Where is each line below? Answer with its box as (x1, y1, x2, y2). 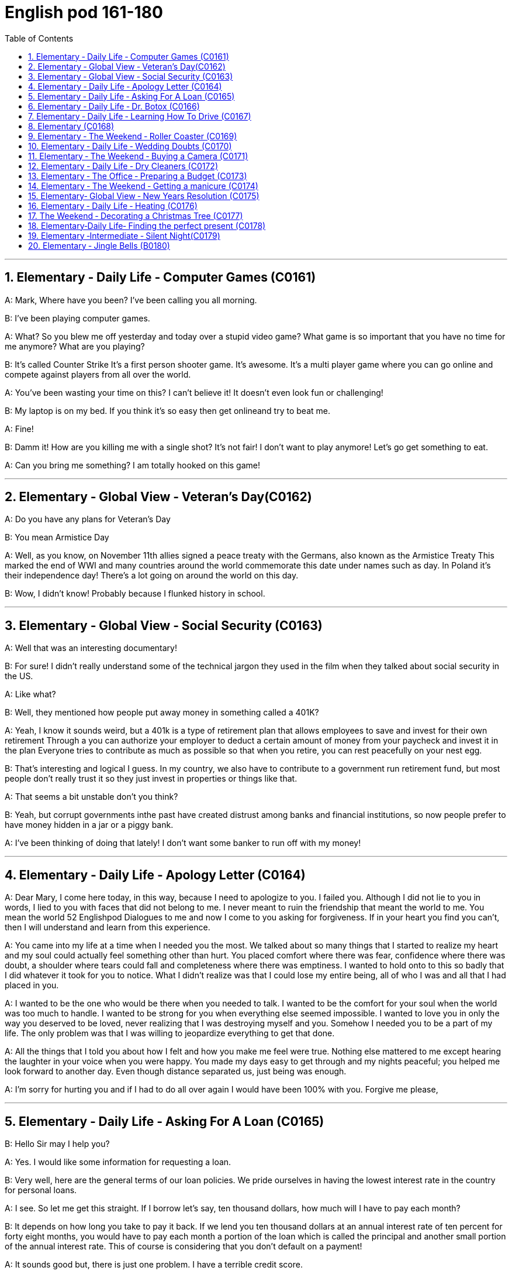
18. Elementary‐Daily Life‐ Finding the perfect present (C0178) (28, 220, 266, 231)
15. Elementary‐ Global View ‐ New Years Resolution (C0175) (28, 190, 260, 201)
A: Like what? (5, 689, 56, 700)
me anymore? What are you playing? (5, 341, 145, 351)
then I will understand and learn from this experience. (5, 922, 210, 933)
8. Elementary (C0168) (28, 121, 115, 131)
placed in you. (5, 980, 59, 991)
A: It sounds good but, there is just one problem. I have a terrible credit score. (5, 1259, 303, 1269)
